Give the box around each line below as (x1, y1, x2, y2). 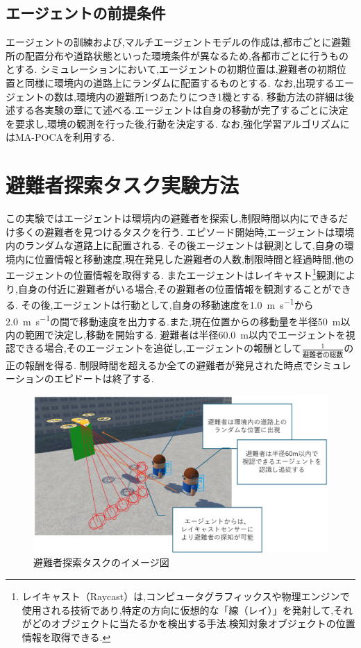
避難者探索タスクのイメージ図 (33, 555, 169, 570)
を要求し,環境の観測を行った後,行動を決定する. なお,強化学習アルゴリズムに (6, 116, 350, 130)
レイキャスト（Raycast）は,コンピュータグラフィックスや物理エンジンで (22, 588, 350, 603)
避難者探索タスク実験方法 (6, 171, 240, 199)
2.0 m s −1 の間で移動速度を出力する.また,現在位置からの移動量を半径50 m (6, 312, 341, 328)
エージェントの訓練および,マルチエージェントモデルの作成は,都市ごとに (6, 35, 332, 49)
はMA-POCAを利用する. (6, 130, 115, 144)
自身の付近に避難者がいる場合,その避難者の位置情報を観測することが (17, 281, 332, 296)
